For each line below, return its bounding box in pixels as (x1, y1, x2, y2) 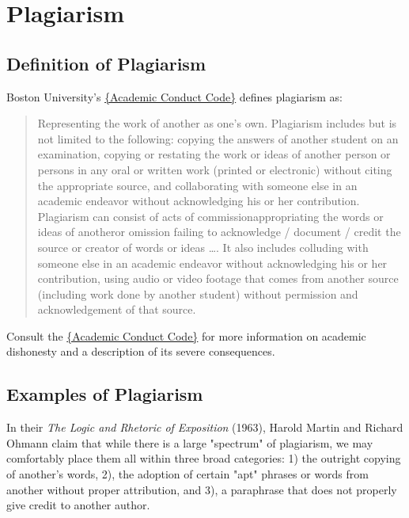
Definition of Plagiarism (6, 51, 206, 75)
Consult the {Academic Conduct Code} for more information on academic (6, 327, 366, 344)
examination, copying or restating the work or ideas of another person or (37, 146, 391, 162)
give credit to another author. (6, 497, 150, 513)
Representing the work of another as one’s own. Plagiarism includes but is (37, 115, 397, 131)
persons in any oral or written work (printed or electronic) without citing (37, 161, 392, 177)
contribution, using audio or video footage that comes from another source (37, 270, 399, 287)
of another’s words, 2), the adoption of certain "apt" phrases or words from (6, 466, 369, 482)
